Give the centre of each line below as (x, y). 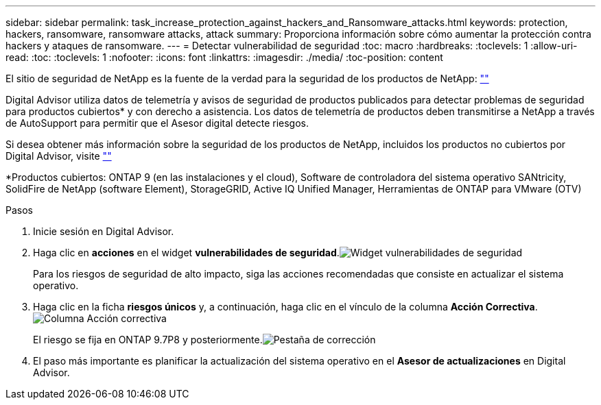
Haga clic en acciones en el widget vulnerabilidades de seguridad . (186, 253)
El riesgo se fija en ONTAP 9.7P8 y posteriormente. (148, 340)
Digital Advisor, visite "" (59, 156)
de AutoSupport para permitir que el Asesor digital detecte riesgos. (157, 123)
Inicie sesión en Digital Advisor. (104, 231)
